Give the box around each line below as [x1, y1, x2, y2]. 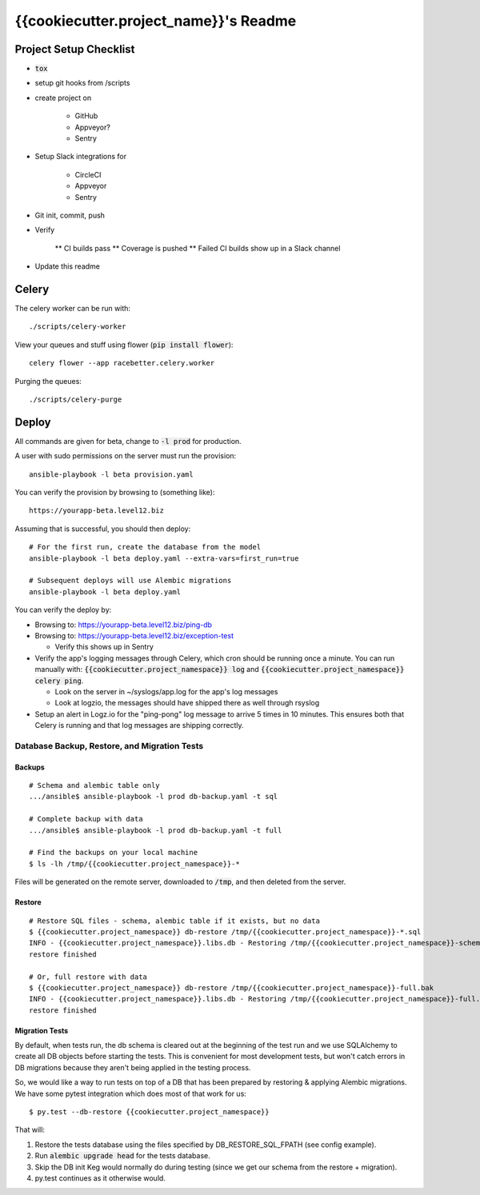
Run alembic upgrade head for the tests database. [34, 1151, 211, 1161]
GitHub [74, 111, 98, 121]
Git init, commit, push [34, 210, 106, 220]
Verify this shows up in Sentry [54, 642, 154, 652]
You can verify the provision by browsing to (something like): [14, 488, 215, 498]
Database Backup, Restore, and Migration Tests [14, 740, 204, 751]
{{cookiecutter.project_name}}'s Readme [14, 12, 297, 30]
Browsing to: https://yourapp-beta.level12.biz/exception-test [34, 630, 234, 640]
